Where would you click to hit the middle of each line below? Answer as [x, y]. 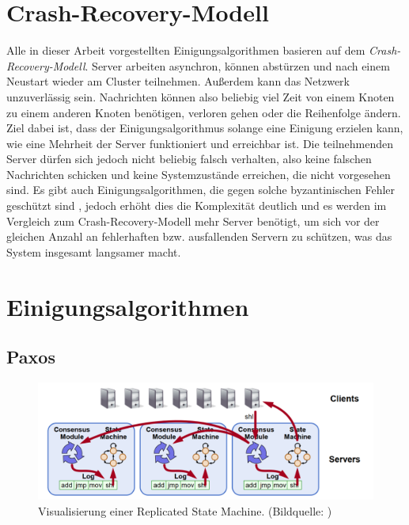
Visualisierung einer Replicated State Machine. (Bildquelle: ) [185, 510]
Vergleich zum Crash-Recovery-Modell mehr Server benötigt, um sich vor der [193, 221]
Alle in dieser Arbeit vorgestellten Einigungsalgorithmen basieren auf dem [186, 50]
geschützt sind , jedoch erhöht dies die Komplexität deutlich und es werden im [197, 205]
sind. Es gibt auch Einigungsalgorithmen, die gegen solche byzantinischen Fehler [201, 190]
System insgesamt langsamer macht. [94, 251]
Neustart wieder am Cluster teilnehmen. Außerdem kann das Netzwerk [178, 81]
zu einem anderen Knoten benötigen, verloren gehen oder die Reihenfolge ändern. [204, 112]
